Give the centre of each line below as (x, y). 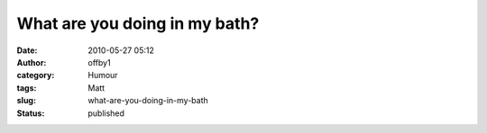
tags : (27, 88)
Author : (32, 62)
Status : (31, 113)
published (106, 113)
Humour (103, 75)
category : (36, 75)
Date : (27, 50)
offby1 (100, 62)
